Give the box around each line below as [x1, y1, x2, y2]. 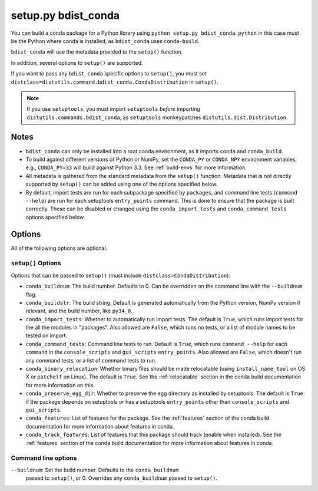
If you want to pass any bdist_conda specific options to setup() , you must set [11, 70, 207, 77]
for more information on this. [25, 381, 95, 388]
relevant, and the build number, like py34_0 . [25, 307, 132, 315]
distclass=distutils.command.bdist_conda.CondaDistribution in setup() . [11, 78, 219, 85]
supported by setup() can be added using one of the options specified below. [25, 180, 218, 188]
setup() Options [11, 259, 61, 268]
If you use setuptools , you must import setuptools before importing [26, 106, 200, 113]
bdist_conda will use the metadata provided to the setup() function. [11, 48, 183, 55]
